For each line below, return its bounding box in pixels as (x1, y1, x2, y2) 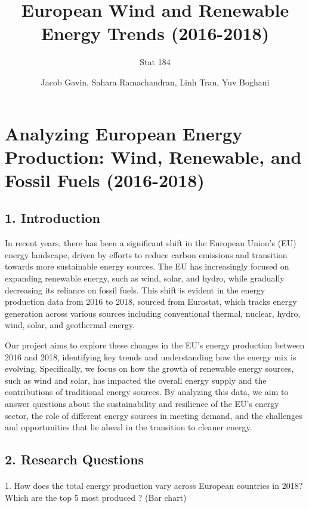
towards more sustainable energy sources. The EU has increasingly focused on (5, 260, 289, 273)
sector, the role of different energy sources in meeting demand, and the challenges (5, 409, 302, 421)
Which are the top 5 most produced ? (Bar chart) (5, 491, 187, 503)
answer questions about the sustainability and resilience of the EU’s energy (5, 397, 279, 409)
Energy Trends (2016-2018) (41, 21, 270, 45)
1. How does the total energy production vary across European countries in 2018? (5, 479, 303, 492)
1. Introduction (5, 209, 100, 227)
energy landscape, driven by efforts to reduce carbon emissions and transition (5, 248, 288, 261)
